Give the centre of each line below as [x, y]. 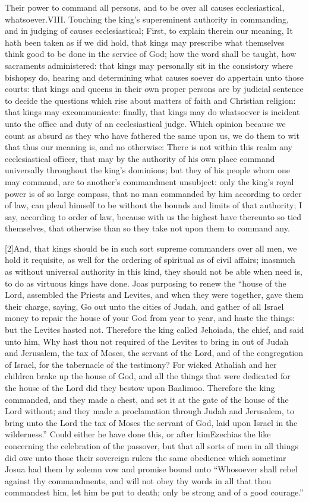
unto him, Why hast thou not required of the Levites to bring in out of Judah [147, 341]
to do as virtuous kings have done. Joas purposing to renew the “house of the [146, 283]
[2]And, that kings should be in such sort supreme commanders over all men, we [151, 248]
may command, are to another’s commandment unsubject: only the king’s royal [149, 181]
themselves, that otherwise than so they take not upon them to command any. [147, 228]
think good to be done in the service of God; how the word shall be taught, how [151, 54]
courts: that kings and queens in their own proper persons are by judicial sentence [154, 89]
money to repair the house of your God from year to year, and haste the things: [150, 318]
